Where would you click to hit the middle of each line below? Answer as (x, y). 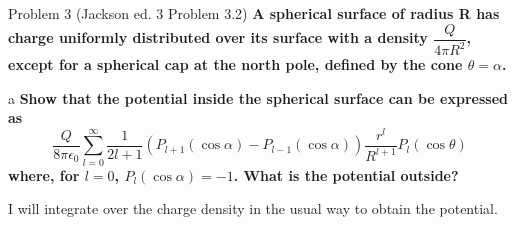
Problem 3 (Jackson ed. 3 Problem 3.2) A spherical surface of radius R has (254, 13)
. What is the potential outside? (346, 174)
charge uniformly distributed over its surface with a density (218, 37)
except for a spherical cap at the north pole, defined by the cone (235, 64)
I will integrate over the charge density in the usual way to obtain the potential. (253, 208)
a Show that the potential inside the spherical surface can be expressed (258, 97)
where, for (44, 174)
